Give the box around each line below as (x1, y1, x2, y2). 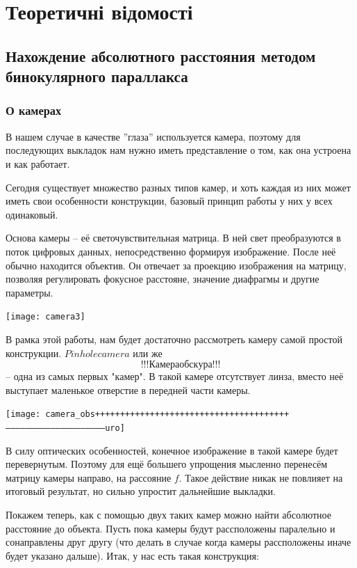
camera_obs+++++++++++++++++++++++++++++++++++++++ (45, 409, 290, 420)
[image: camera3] (6, 312, 85, 322)
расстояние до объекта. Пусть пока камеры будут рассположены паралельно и (6, 521, 335, 535)
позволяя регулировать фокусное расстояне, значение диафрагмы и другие (6, 271, 319, 286)
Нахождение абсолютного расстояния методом (6, 45, 316, 66)
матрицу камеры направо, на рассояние (6, 470, 172, 484)
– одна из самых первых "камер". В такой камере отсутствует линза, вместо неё (6, 369, 344, 384)
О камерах (6, 102, 62, 119)
